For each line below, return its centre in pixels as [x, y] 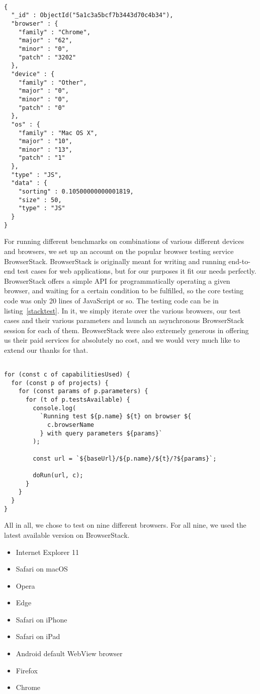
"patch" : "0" [42, 108]
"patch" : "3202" [47, 57]
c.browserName [70, 425]
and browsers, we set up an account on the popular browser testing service [119, 251]
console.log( [55, 408]
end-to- [239, 261]
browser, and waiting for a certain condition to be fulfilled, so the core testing [124, 291]
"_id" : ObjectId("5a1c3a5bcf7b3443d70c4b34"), [92, 15]
